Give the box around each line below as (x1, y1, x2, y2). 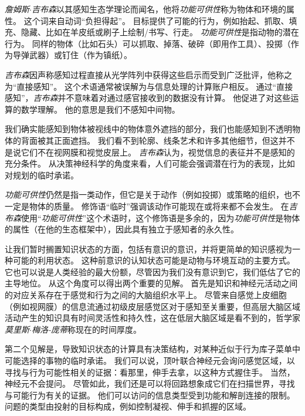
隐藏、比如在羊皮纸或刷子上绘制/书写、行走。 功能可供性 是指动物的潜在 (21, 26, 299, 38)
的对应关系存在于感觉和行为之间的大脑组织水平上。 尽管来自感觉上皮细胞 (5, 289, 287, 301)
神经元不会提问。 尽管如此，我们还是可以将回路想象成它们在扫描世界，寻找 (5, 377, 295, 390)
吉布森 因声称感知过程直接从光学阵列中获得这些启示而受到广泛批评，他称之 (5, 68, 292, 80)
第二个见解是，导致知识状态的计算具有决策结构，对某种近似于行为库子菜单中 (5, 343, 300, 355)
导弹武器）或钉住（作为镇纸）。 (12, 49, 132, 61)
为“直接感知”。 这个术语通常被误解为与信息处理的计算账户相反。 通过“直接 (5, 80, 293, 92)
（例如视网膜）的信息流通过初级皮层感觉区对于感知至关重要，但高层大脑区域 (5, 300, 300, 312)
